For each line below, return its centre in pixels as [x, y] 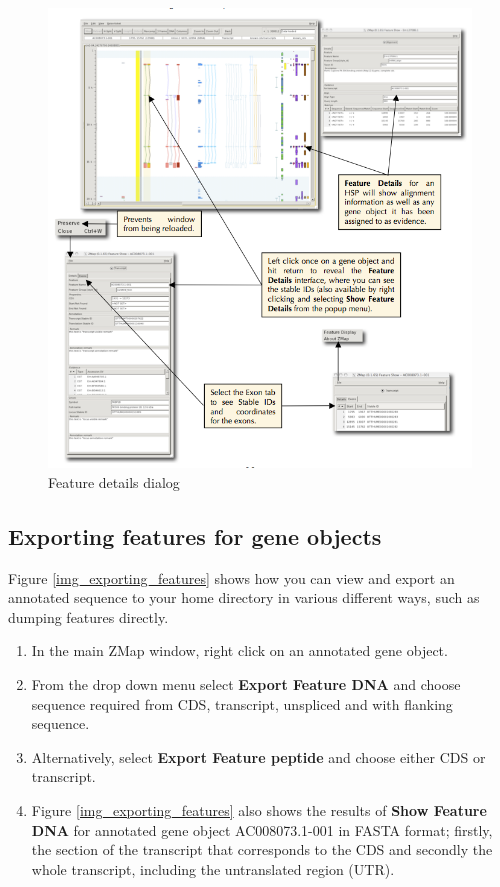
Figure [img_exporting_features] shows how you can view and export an [231, 577]
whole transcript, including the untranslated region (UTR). [213, 868]
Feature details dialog [114, 481]
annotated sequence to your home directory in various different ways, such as [244, 597]
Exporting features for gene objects [195, 535]
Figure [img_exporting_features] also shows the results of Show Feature [259, 809]
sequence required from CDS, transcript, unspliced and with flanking [242, 703]
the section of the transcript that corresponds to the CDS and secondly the [262, 849]
